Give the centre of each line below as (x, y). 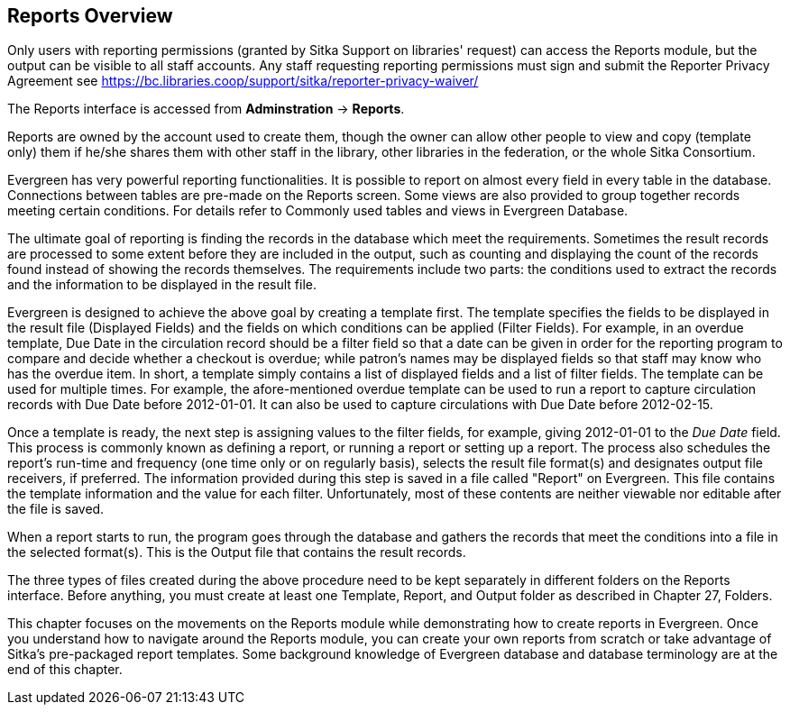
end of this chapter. (65, 670)
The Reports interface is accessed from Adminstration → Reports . (206, 109)
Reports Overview (90, 16)
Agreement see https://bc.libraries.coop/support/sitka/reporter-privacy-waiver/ (243, 81)
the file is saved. (56, 509)
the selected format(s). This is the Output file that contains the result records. (237, 552)
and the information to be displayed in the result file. (162, 285)
